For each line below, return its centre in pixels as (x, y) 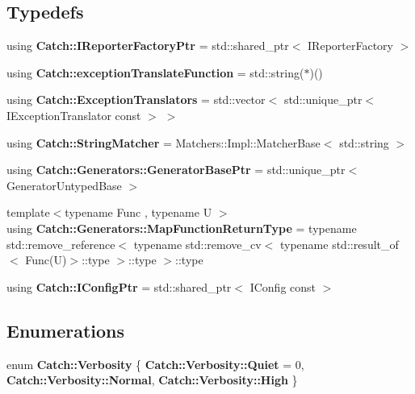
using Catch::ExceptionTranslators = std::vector (136, 100)
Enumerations (66, 330)
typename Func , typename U (138, 212)
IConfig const (283, 286)
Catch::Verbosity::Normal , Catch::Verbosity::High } (152, 380)
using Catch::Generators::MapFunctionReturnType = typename (182, 228)
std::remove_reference (61, 244)
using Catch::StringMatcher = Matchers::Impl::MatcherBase (163, 142)
